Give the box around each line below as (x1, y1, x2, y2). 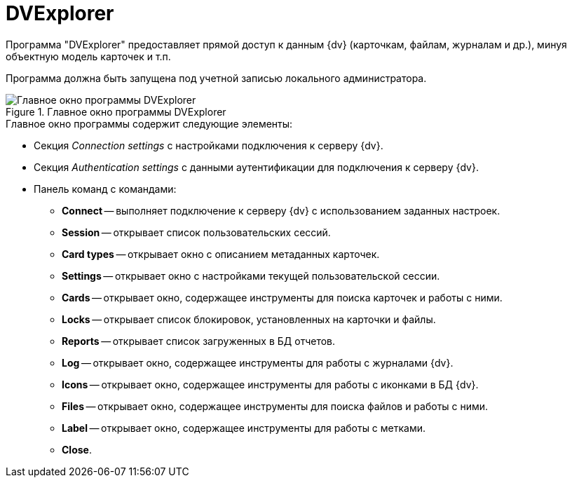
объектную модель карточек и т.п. (6, 50, 171, 62)
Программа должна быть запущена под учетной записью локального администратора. (6, 72, 427, 84)
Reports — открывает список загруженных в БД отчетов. (62, 334, 336, 347)
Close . (62, 443, 92, 456)
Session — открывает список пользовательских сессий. (62, 226, 331, 238)
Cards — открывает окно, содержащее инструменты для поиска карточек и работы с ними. (62, 291, 503, 304)
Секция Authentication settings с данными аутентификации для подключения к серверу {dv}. (34, 161, 479, 173)
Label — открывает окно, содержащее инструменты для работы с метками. (62, 421, 426, 434)
